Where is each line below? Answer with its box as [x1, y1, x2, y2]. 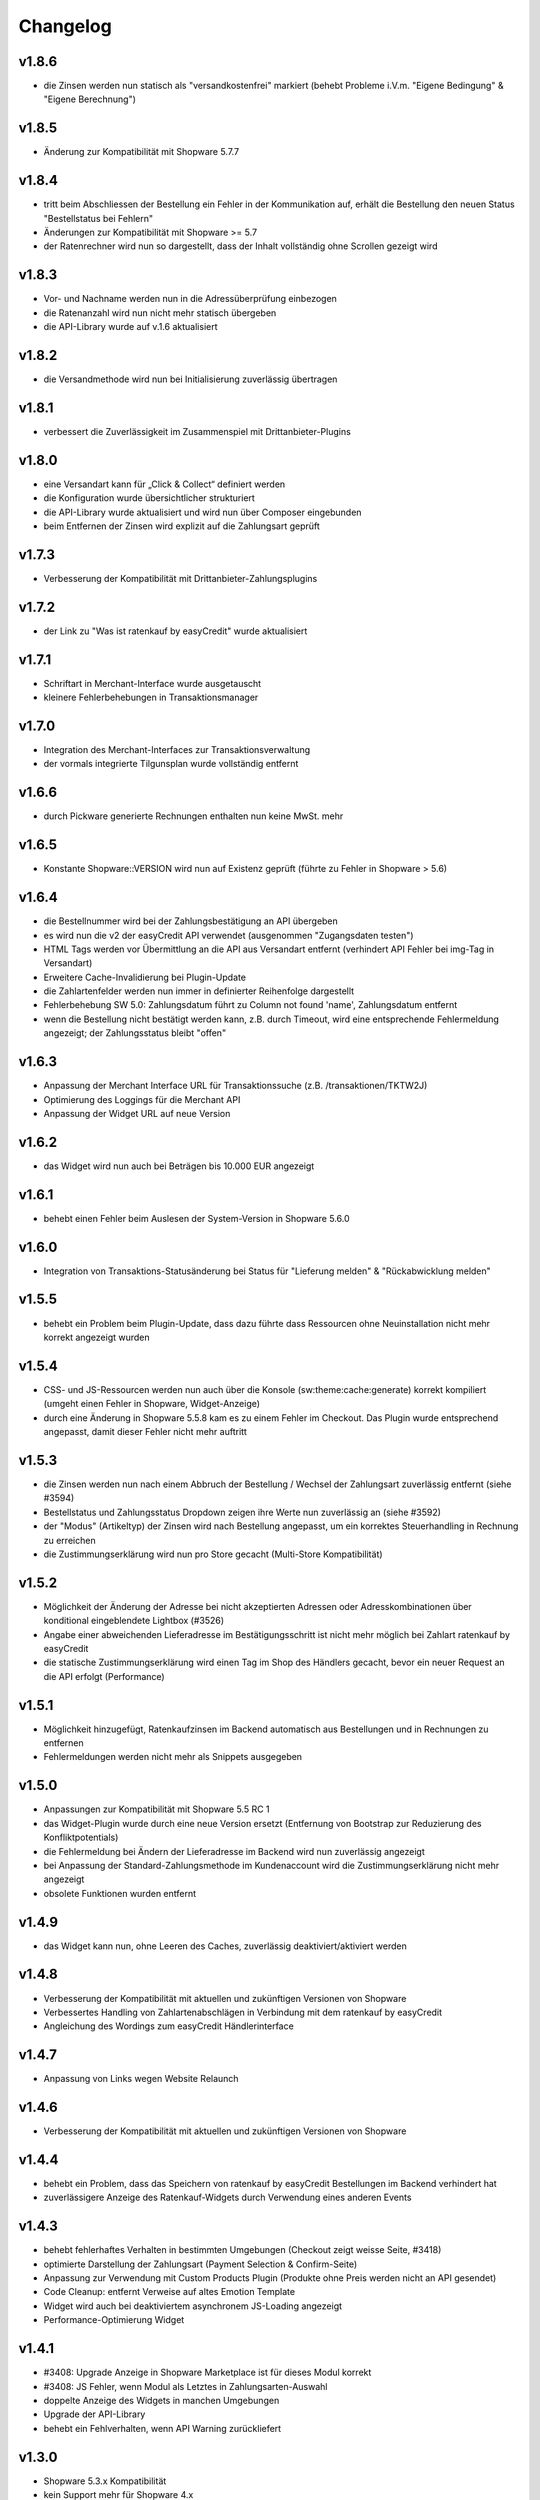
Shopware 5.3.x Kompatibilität [43, 2475, 167, 2487]
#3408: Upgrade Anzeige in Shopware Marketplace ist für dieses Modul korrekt [43, 2366, 372, 2379]
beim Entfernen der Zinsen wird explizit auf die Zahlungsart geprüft [43, 520, 320, 532]
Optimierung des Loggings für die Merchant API [43, 1093, 241, 1105]
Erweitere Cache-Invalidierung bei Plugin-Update [43, 971, 247, 983]
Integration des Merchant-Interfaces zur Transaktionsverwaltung [43, 744, 311, 756]
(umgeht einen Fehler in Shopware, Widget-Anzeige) [43, 1398, 260, 1410]
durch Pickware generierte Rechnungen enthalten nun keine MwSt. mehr [43, 810, 344, 822]
